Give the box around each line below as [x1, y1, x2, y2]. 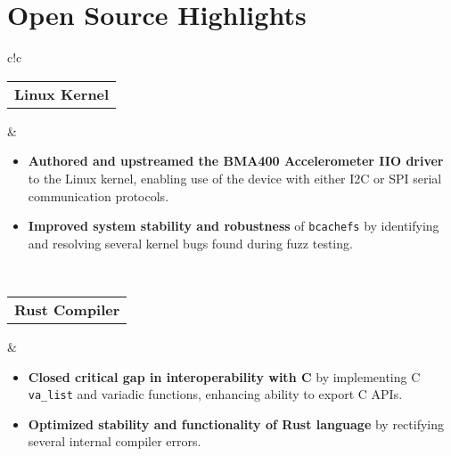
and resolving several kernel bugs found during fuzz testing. [28, 233, 353, 252]
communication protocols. [28, 186, 169, 205]
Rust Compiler [14, 298, 120, 320]
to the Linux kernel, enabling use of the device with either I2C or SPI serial [28, 168, 442, 187]
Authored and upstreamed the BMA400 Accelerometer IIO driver [28, 151, 444, 170]
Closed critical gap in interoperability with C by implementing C [28, 367, 421, 386]
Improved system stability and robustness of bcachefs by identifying [28, 216, 439, 235]
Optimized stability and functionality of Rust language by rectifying [28, 414, 445, 433]
